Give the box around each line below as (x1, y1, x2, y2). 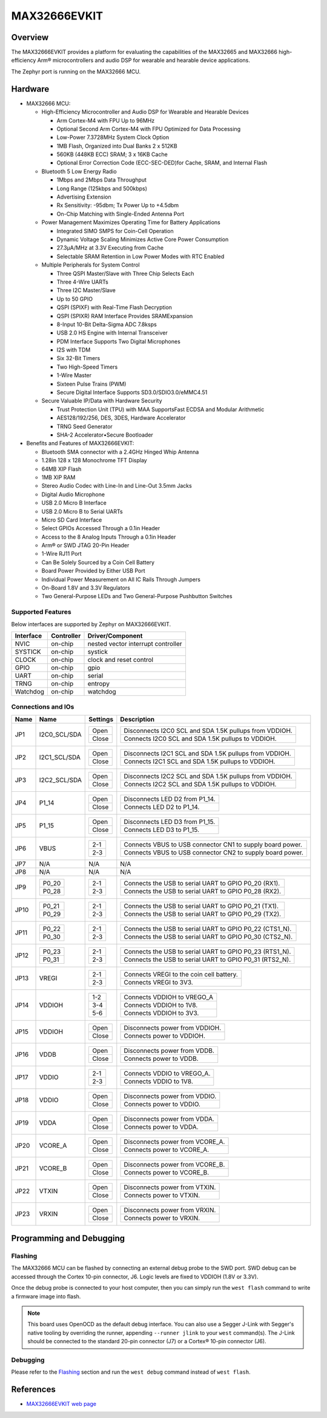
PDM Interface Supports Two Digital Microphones (56, 338, 181, 345)
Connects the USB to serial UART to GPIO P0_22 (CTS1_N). (124, 924, 292, 933)
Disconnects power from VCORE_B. (124, 1160, 225, 1168)
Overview (11, 32, 49, 43)
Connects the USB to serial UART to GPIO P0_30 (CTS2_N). (124, 932, 293, 941)
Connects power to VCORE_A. (124, 1145, 210, 1154)
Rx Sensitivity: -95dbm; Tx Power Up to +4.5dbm (56, 202, 179, 209)
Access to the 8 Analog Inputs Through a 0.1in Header (41, 533, 176, 540)
